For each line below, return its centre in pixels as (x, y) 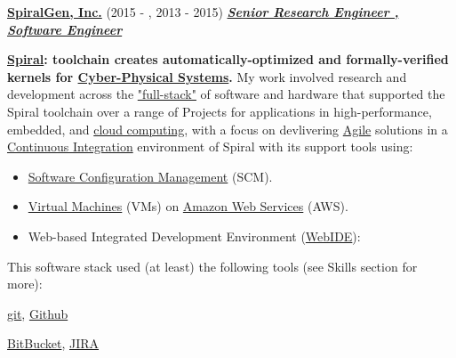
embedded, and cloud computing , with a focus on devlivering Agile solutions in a (228, 129)
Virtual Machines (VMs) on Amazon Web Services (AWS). (188, 206)
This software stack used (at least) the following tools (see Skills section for (212, 266)
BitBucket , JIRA (53, 343)
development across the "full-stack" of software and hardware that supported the (226, 94)
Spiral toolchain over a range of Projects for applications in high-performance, (220, 111)
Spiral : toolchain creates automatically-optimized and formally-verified (228, 59)
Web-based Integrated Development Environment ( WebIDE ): (194, 236)
